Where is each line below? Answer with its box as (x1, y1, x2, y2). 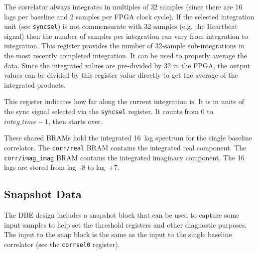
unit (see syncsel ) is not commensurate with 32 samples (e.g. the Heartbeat (4, 21, 238, 31)
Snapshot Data (4, 186, 82, 202)
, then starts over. (48, 116, 103, 126)
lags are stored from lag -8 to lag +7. (4, 162, 120, 172)
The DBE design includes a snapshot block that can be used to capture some (4, 209, 240, 220)
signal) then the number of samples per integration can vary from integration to (4, 30, 248, 41)
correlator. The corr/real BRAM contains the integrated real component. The (4, 142, 247, 152)
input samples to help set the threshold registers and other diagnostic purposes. (4, 219, 247, 230)
